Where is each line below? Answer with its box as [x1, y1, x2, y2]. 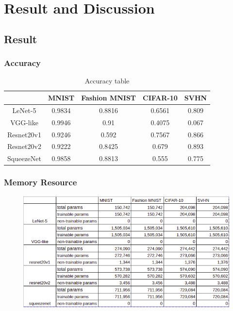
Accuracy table [84, 76, 130, 86]
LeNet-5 [12, 105, 36, 115]
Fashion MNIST [81, 92, 136, 102]
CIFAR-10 [143, 92, 178, 102]
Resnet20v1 [7, 129, 41, 139]
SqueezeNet [7, 153, 41, 164]
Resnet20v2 [7, 141, 41, 151]
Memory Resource [4, 176, 77, 188]
